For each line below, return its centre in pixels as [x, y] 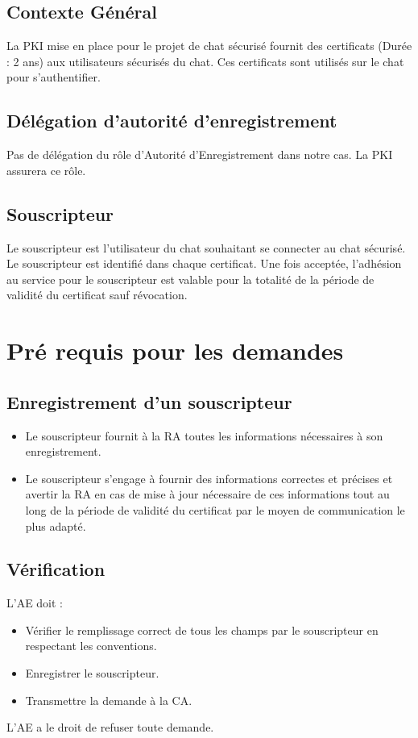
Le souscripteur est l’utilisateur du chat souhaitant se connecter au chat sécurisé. [206, 247]
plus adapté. [56, 525]
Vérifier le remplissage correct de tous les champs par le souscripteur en [202, 630]
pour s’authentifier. [54, 77]
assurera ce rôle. [46, 170]
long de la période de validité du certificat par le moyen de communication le [215, 509]
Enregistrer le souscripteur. [92, 673]
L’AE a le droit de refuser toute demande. [110, 727]
